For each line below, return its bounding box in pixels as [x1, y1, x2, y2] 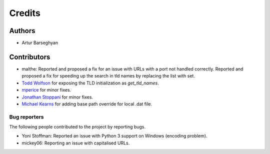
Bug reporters [9, 113, 44, 120]
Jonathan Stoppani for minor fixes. [21, 94, 93, 100]
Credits [9, 7, 41, 18]
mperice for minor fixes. [21, 87, 71, 93]
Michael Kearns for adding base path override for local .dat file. [21, 100, 152, 107]
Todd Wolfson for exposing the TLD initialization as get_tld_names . [21, 80, 159, 86]
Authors [9, 26, 35, 35]
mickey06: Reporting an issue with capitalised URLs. [21, 140, 130, 146]
